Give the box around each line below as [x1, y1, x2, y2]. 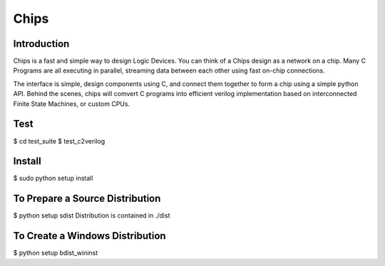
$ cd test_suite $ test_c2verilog [13, 137, 106, 145]
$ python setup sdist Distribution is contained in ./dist [13, 211, 170, 220]
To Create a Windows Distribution [13, 230, 167, 242]
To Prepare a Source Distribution [13, 193, 161, 205]
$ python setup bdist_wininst [13, 249, 98, 257]
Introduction [13, 38, 70, 50]
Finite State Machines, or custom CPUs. [13, 100, 130, 108]
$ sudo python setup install [13, 174, 93, 183]
